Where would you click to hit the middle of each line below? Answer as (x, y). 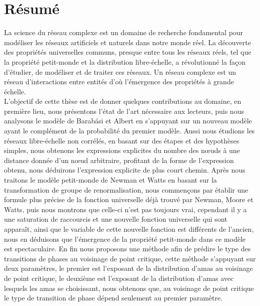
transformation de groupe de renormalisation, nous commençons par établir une (126, 189)
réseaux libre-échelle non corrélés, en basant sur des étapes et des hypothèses (122, 140)
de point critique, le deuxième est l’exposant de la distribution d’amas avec (119, 278)
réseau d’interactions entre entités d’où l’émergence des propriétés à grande (119, 82)
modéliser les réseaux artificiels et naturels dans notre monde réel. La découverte (127, 42)
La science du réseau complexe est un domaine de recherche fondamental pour (124, 32)
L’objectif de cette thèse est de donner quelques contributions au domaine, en (123, 101)
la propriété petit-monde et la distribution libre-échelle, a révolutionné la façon (125, 61)
